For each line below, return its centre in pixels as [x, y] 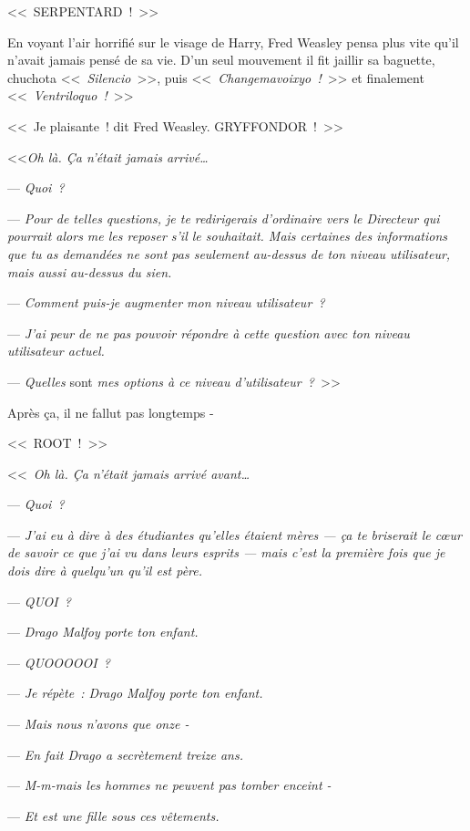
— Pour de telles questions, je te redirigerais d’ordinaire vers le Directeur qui [224, 218]
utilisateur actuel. [56, 351]
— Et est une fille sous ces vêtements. [113, 815]
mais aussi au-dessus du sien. [90, 271]
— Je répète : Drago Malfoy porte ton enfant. [135, 693]
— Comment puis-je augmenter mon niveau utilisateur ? [166, 302]
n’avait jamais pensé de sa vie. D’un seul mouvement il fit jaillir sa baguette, [221, 60]
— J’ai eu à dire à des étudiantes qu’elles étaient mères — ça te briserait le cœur [235, 534]
